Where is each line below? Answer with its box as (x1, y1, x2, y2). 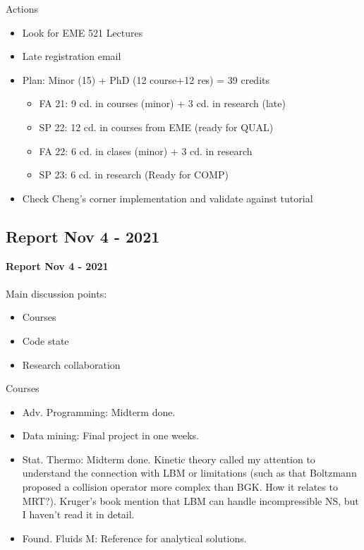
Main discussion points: (6, 286, 107, 300)
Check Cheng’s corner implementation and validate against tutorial (22, 190, 313, 205)
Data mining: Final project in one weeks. (22, 428, 199, 443)
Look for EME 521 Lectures (22, 25, 143, 39)
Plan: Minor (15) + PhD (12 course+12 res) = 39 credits (22, 72, 269, 87)
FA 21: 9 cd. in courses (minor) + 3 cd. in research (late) (39, 96, 286, 111)
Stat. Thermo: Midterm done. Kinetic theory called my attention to (22, 451, 315, 466)
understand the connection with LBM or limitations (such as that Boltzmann (22, 465, 357, 480)
